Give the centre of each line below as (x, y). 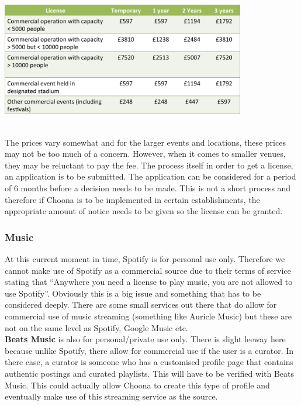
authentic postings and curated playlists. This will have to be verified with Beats (150, 373)
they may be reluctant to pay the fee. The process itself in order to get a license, (149, 165)
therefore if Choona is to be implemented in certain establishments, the (132, 199)
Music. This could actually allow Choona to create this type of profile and (137, 385)
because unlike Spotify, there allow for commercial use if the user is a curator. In (149, 350)
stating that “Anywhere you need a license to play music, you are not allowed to (149, 282)
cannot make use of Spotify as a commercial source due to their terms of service (148, 270)
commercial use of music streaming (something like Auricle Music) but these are (148, 316)
